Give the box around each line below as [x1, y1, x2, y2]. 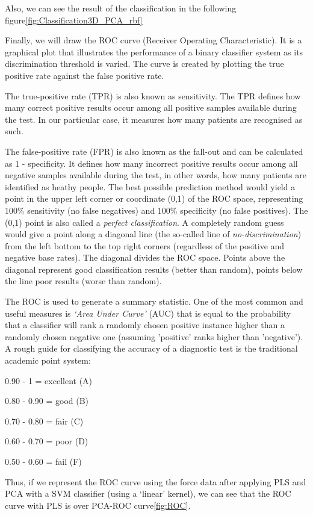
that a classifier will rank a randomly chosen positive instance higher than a [5, 319, 285, 331]
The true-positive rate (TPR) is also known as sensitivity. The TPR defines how [5, 89, 301, 102]
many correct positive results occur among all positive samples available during [5, 101, 297, 114]
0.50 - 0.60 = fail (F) [5, 455, 82, 467]
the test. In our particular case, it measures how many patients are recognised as [5, 113, 303, 125]
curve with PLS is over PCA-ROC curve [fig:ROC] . [5, 499, 191, 511]
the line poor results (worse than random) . [5, 275, 162, 287]
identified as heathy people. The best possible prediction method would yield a [5, 180, 296, 193]
